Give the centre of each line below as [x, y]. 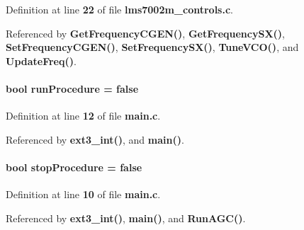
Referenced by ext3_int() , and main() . [95, 139]
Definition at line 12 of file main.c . [83, 116]
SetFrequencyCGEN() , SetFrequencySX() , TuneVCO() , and [152, 47]
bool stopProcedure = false [74, 167]
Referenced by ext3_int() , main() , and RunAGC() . [126, 218]
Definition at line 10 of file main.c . [83, 194]
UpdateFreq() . [41, 61]
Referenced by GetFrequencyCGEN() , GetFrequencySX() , [145, 33]
